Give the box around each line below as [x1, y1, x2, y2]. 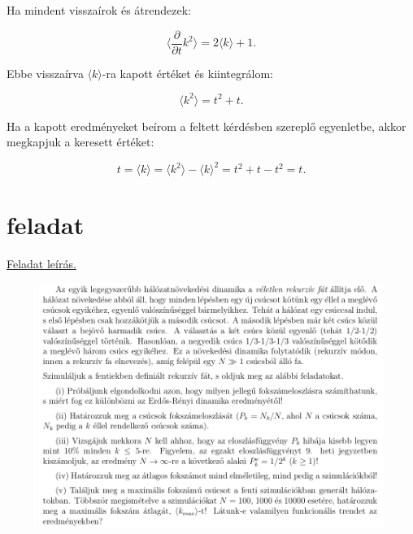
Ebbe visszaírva [7, 64, 84, 81]
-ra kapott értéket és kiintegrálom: [102, 64, 273, 81]
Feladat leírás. [7, 254, 76, 271]
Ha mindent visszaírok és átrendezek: [7, 2, 192, 18]
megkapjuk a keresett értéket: [7, 133, 154, 150]
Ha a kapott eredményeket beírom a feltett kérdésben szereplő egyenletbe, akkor [7, 117, 406, 134]
